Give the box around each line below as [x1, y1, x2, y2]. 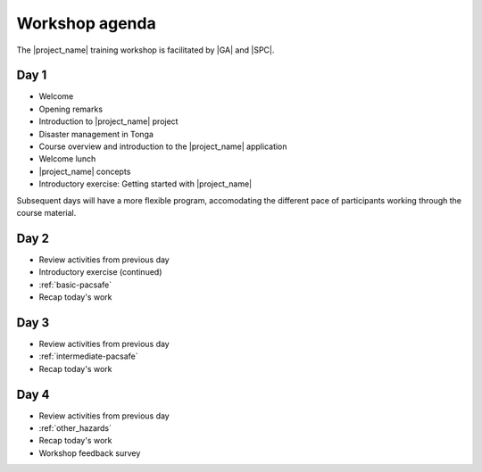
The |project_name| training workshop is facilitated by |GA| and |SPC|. [16, 45, 275, 55]
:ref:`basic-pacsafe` [38, 279, 112, 290]
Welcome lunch [38, 153, 96, 164]
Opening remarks [38, 104, 103, 114]
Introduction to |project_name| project [38, 116, 179, 127]
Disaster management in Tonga [38, 128, 154, 139]
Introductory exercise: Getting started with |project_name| [38, 178, 253, 189]
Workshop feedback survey [38, 447, 141, 459]
